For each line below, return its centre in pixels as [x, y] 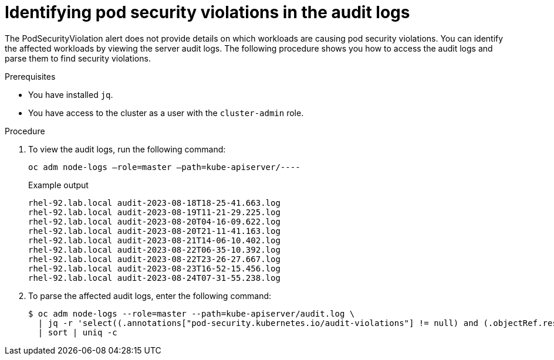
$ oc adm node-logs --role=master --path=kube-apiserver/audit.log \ [192, 313]
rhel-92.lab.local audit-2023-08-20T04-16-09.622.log [154, 221]
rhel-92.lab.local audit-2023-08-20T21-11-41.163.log [154, 231]
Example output [58, 185]
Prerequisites [30, 76]
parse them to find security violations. [78, 58]
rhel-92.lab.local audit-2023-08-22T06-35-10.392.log [154, 249]
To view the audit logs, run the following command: [127, 149]
